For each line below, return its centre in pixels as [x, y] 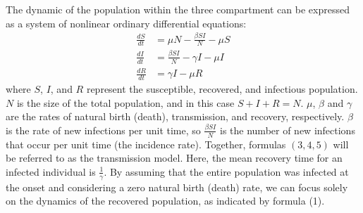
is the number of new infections [288, 130]
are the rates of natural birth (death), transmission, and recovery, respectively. [175, 116]
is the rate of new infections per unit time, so [103, 130]
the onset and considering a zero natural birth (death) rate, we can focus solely [177, 187]
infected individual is [51, 171]
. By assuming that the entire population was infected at [226, 171]
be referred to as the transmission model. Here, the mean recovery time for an [174, 158]
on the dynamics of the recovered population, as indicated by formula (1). [165, 201]
